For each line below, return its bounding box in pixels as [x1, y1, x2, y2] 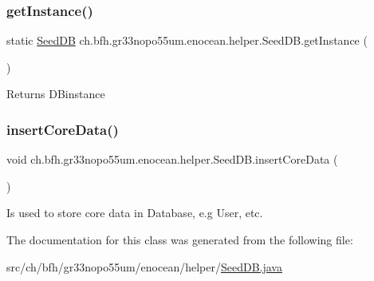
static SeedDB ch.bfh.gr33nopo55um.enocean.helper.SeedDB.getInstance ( [6, 32, 368, 49]
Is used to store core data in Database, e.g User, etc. [6, 204, 263, 221]
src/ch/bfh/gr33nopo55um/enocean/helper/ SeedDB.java [6, 258, 282, 275]
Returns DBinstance [6, 85, 105, 102]
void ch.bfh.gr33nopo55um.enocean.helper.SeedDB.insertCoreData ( [6, 151, 338, 168]
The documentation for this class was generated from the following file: [6, 232, 353, 247]
